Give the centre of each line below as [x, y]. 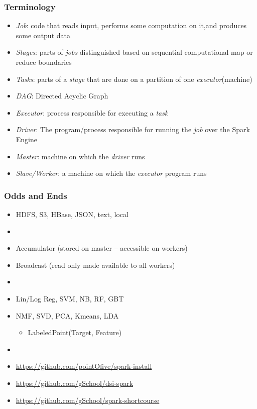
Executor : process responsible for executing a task [92, 112]
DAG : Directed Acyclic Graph [62, 96]
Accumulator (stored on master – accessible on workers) [102, 248]
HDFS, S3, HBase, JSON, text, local [72, 214]
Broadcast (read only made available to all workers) [95, 265]
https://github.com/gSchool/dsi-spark [75, 383]
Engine [27, 139]
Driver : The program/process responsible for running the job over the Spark [133, 129]
